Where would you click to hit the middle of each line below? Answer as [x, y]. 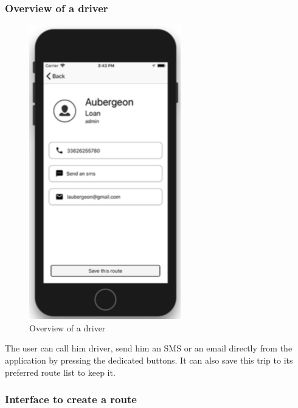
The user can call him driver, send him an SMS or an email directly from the [149, 348]
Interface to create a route [71, 399]
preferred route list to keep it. [60, 372]
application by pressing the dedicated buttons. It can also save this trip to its [149, 360]
